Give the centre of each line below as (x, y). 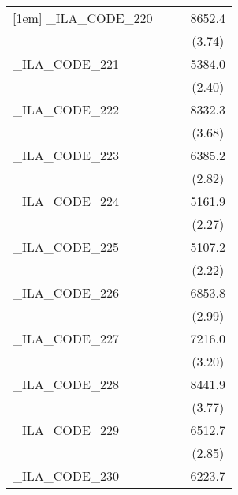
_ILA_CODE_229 (66, 430)
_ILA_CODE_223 (66, 155)
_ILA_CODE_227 (66, 338)
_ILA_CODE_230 (66, 476)
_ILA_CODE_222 (66, 109)
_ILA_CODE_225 (66, 247)
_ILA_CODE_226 (66, 292)
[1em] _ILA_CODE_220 (83, 18)
